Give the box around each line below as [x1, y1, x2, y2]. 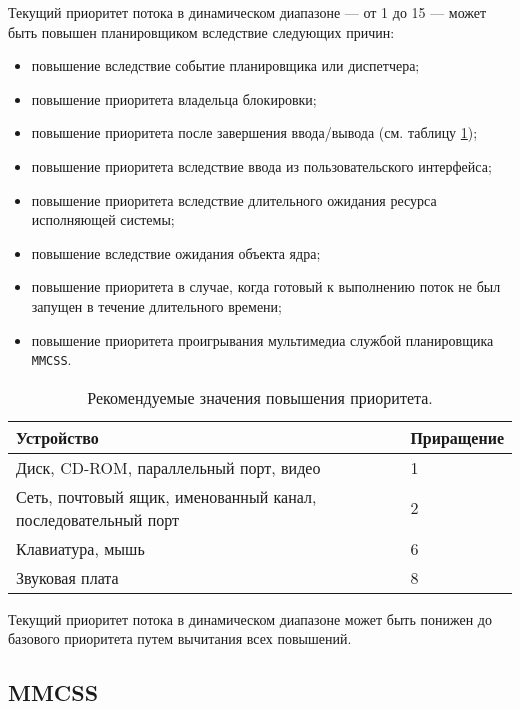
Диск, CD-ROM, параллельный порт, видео [16, 455, 321, 479]
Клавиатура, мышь [16, 536, 145, 560]
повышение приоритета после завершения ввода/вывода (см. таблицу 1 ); [31, 122, 478, 143]
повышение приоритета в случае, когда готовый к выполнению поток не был [31, 276, 501, 297]
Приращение [410, 425, 504, 449]
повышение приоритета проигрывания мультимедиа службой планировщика [31, 329, 494, 350]
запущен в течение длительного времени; [31, 295, 282, 316]
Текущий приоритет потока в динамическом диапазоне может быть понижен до [8, 608, 492, 629]
